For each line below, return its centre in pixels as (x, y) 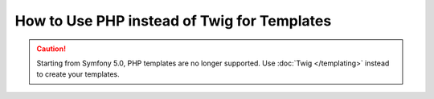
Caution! (51, 49)
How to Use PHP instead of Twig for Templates (173, 21)
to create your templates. (78, 74)
